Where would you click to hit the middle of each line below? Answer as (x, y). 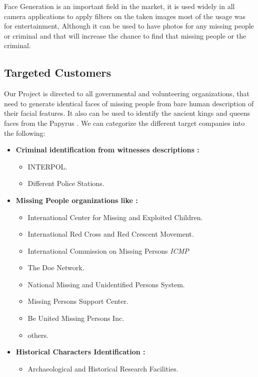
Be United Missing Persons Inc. (76, 318)
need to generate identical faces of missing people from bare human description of (129, 103)
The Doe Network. (56, 267)
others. (38, 335)
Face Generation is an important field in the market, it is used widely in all (119, 6)
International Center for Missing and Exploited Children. (115, 217)
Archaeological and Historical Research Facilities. (103, 368)
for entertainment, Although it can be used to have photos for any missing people (129, 26)
